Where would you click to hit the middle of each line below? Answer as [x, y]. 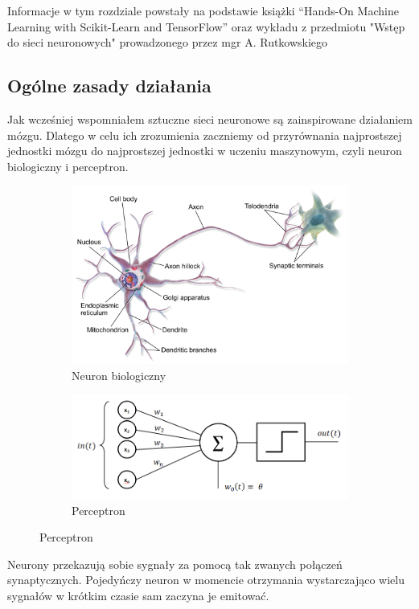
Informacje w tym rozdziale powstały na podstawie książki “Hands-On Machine [203, 10]
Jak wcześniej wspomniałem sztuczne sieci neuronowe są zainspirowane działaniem [210, 119]
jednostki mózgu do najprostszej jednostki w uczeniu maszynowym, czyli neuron [205, 151]
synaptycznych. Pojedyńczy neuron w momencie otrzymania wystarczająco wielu [206, 580]
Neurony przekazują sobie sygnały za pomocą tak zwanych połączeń [175, 564]
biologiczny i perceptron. [68, 166]
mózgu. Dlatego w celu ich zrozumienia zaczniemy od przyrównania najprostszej [205, 135]
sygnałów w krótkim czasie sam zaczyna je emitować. [138, 595]
